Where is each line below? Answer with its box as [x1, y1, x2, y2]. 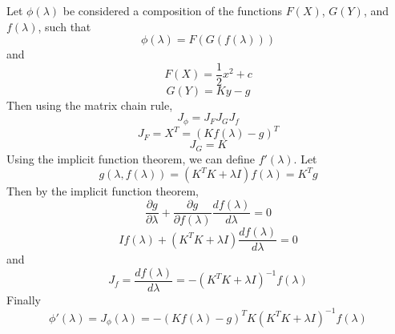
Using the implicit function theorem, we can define [6, 150, 256, 167]
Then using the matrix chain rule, [6, 96, 173, 113]
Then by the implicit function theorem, [6, 183, 200, 199]
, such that [38, 18, 91, 34]
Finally [6, 291, 41, 308]
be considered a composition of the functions [62, 2, 283, 18]
